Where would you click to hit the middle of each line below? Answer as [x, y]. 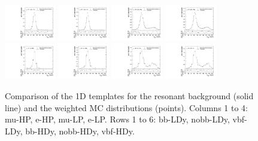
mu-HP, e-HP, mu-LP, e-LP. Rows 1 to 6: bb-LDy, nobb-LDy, [117, 119]
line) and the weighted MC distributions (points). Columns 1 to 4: [126, 107]
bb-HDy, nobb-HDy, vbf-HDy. [80, 131]
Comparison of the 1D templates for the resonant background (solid [129, 96]
